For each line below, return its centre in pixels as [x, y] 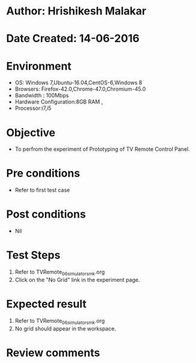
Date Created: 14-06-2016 [73, 39]
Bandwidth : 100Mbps [42, 96]
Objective [31, 133]
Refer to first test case [42, 190]
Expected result [46, 304]
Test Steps [34, 255]
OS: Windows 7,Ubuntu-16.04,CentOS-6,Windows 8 [79, 83]
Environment [39, 66]
